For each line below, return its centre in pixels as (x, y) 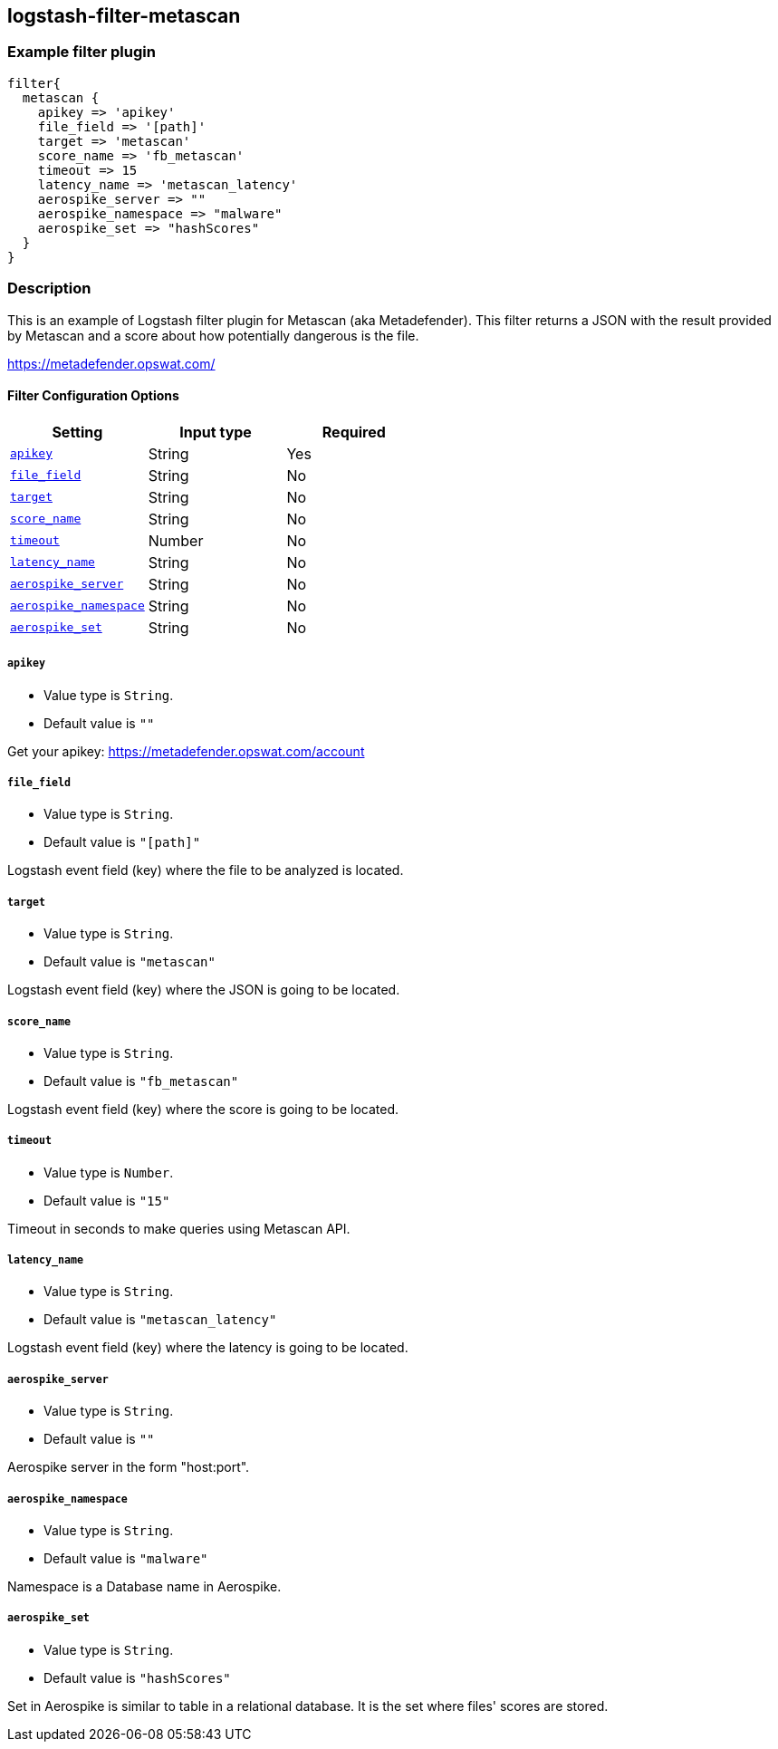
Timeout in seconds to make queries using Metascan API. (179, 1228)
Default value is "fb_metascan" (141, 1081)
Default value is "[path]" (122, 842)
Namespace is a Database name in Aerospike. (144, 1587)
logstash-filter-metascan (124, 16)
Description (49, 288)
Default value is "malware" (126, 1559)
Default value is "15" (107, 1200)
